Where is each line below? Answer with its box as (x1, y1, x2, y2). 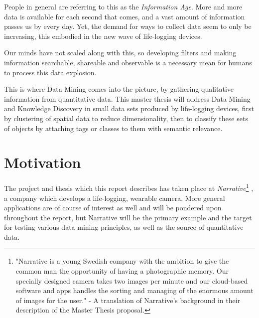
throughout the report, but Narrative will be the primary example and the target (4, 212, 252, 222)
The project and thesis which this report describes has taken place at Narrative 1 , (4, 181, 254, 193)
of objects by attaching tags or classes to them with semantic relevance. (4, 123, 223, 133)
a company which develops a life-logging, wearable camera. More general (4, 192, 225, 203)
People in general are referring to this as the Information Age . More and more (4, 1, 243, 11)
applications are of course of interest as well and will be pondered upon (4, 202, 222, 213)
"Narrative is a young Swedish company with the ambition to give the (15, 256, 229, 266)
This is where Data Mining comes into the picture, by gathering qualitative (4, 84, 234, 94)
